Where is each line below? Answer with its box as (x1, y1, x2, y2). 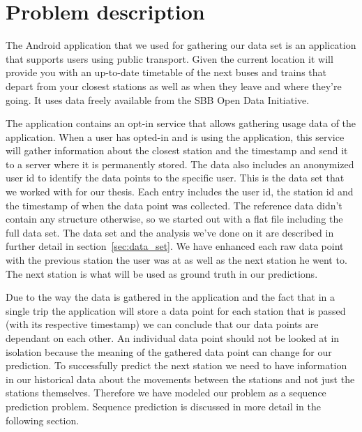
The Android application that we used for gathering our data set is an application (6, 38, 356, 52)
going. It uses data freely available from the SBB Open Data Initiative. (6, 92, 310, 107)
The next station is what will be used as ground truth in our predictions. (6, 266, 318, 281)
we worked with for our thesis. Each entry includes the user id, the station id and (6, 184, 354, 199)
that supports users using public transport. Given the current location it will (6, 51, 333, 66)
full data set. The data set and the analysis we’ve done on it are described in (6, 225, 334, 239)
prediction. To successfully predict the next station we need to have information (6, 358, 347, 373)
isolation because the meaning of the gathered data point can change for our (6, 344, 332, 359)
